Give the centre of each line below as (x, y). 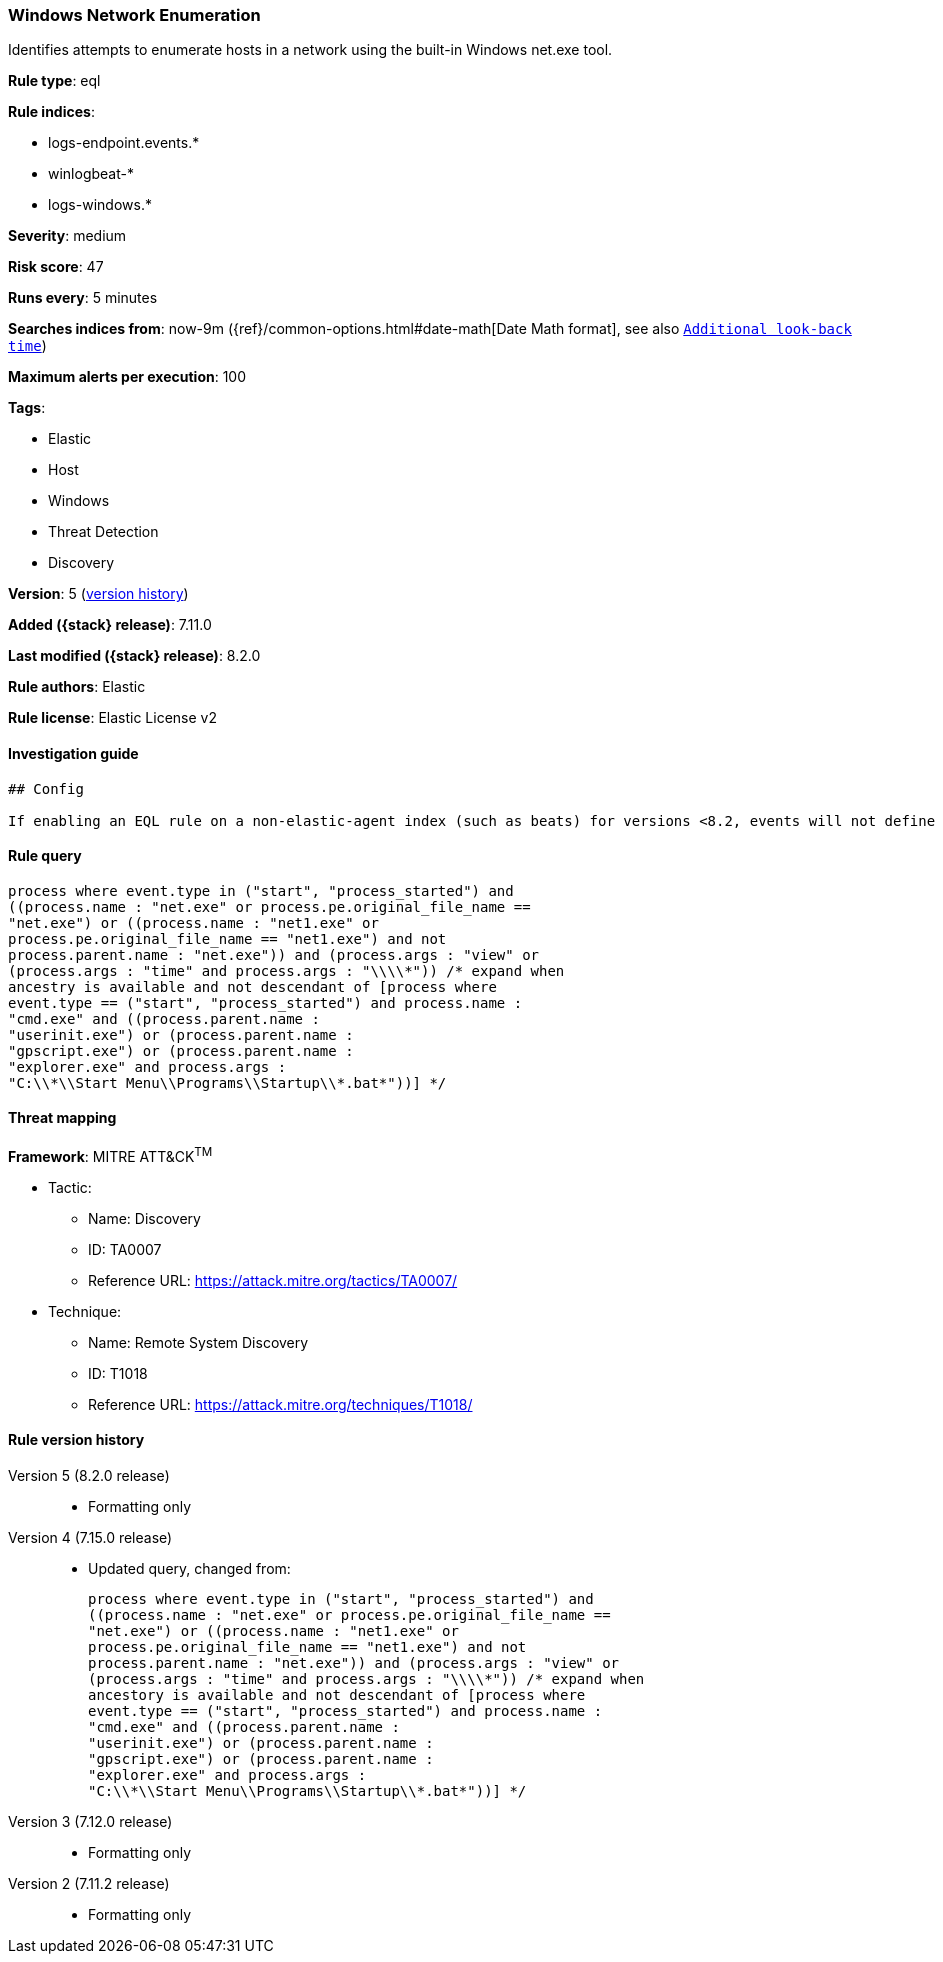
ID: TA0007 (125, 1249)
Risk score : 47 (56, 267)
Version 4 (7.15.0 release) (90, 1537)
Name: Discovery (144, 1218)
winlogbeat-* (91, 174)
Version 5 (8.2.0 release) (89, 1475)
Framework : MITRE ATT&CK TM (110, 1155)
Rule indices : (51, 112)
